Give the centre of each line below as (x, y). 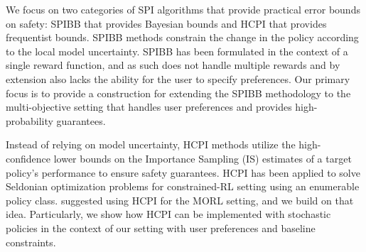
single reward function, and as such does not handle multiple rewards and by (173, 65)
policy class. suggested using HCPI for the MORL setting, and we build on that (180, 200)
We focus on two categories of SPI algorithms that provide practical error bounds (183, 9)
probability (29, 120)
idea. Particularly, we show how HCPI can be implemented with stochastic (168, 214)
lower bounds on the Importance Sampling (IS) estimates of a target (203, 158)
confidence (28, 158)
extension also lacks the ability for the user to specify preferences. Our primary (178, 78)
